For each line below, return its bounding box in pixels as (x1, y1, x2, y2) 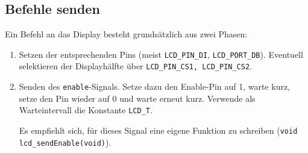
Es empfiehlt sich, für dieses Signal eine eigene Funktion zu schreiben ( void (19, 124, 298, 137)
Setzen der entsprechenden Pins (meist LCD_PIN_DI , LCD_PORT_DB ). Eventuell (19, 48, 303, 60)
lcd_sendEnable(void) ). (19, 136, 112, 148)
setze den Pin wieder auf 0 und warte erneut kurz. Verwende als (19, 92, 256, 104)
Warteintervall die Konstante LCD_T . (19, 104, 152, 116)
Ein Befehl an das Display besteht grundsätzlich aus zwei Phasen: (5, 28, 248, 40)
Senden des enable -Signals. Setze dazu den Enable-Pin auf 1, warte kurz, (19, 80, 291, 93)
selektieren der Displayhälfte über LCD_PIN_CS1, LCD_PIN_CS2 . (19, 60, 252, 72)
